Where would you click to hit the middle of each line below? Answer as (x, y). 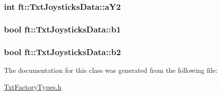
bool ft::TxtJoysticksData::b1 (63, 29)
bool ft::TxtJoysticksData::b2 (63, 51)
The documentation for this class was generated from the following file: (111, 70)
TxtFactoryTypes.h (33, 86)
